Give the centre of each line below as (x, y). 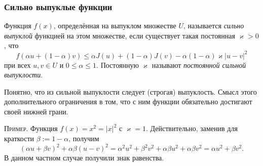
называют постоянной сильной (199, 65)
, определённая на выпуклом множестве (115, 26)
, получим (84, 138)
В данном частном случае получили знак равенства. (84, 158)
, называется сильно (214, 26)
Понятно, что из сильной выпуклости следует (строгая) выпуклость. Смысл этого (130, 91)
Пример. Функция (31, 128)
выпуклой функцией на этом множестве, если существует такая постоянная (120, 35)
